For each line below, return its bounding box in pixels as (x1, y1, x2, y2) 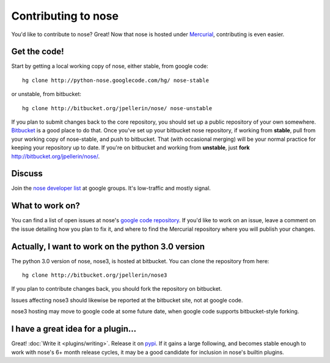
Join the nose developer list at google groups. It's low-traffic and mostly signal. (11, 184, 211, 192)
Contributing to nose (11, 9, 119, 23)
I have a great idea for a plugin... (11, 324, 137, 334)
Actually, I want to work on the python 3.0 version (11, 241, 205, 252)
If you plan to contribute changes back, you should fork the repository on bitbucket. (11, 285, 222, 293)
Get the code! (11, 47, 64, 57)
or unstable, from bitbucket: (11, 91, 82, 98)
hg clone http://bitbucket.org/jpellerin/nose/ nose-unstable (22, 105, 213, 111)
